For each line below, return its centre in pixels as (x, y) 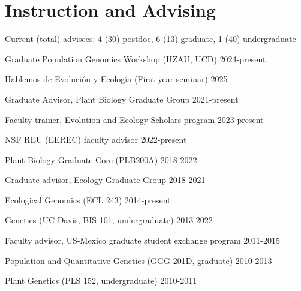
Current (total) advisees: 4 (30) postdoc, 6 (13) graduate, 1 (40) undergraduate (150, 39)
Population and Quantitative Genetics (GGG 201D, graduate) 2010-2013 (139, 260)
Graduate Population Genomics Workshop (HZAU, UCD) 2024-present (136, 58)
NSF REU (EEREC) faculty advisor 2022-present (96, 139)
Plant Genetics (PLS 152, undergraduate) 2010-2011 (101, 280)
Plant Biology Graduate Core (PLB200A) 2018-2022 (101, 159)
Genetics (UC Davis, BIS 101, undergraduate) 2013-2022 (109, 220)
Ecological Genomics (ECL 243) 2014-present (88, 199)
